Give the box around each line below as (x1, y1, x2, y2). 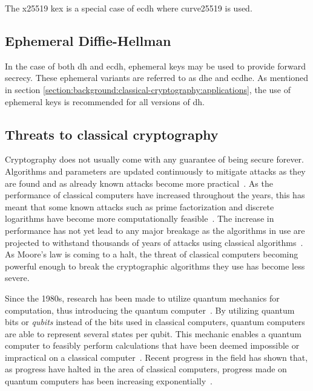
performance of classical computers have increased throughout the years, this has (5, 189, 305, 201)
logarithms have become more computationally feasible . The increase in (5, 212, 274, 225)
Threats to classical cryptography (5, 124, 219, 143)
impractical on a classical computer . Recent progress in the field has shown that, (5, 351, 308, 363)
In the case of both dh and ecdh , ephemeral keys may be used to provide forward (5, 59, 306, 72)
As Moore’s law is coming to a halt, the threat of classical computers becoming (5, 248, 298, 260)
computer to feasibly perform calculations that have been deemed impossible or (5, 339, 300, 352)
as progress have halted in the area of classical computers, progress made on (5, 363, 287, 375)
